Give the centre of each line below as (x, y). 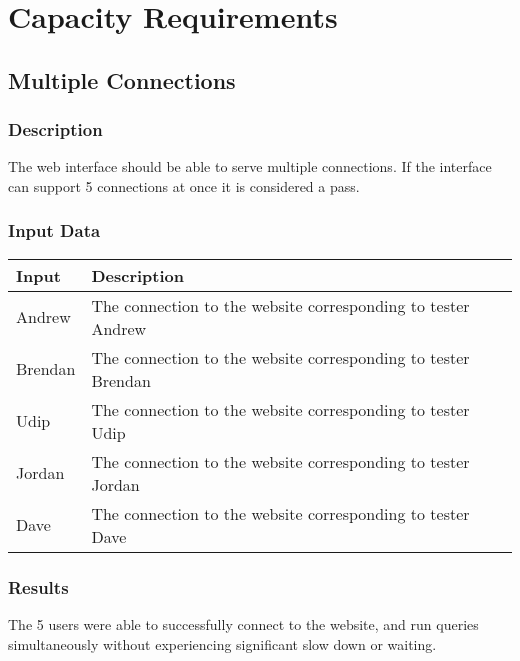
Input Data (54, 230)
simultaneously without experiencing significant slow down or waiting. (222, 643)
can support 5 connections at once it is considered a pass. (184, 185)
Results (38, 586)
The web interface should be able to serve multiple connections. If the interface (250, 166)
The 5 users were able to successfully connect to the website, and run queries (243, 624)
